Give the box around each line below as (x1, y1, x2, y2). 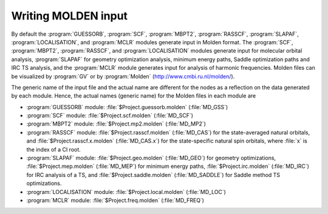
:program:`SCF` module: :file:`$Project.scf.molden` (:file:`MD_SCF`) (26, 112, 194, 119)
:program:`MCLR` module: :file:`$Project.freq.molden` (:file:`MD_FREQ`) (26, 196, 205, 204)
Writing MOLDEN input (11, 9, 128, 22)
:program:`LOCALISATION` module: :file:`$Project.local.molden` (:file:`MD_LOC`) (26, 188, 226, 195)
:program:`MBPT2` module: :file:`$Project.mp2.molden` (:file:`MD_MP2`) (26, 120, 207, 127)
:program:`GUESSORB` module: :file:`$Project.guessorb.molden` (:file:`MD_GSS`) (26, 103, 228, 110)
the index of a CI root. (26, 145, 81, 153)
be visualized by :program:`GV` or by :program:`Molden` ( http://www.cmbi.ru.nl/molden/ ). (11, 73, 235, 80)
